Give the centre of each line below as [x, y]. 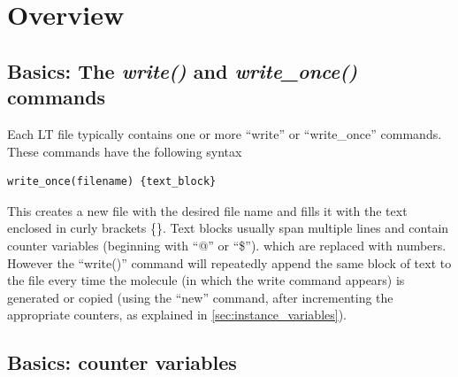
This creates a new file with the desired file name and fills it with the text [207, 210]
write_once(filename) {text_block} [112, 182]
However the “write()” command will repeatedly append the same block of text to [229, 262]
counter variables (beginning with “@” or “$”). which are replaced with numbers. [227, 245]
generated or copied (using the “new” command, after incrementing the [200, 297]
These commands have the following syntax [125, 151]
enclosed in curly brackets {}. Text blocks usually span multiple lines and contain [228, 228]
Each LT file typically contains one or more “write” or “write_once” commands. [225, 133]
